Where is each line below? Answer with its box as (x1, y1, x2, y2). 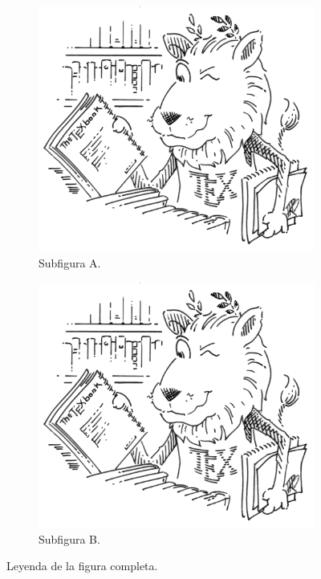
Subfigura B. (39, 530, 100, 547)
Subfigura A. (39, 254, 101, 271)
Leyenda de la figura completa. (6, 557, 158, 574)
